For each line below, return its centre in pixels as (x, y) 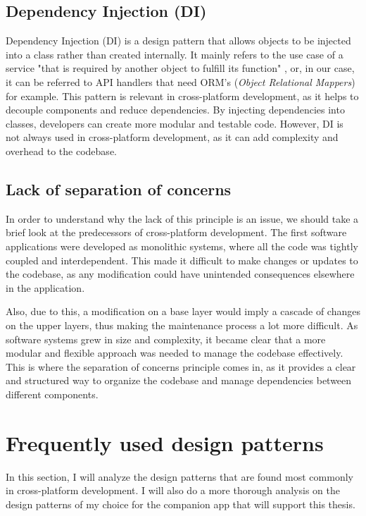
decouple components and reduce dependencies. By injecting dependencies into (175, 110)
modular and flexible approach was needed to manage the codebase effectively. (175, 353)
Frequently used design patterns (165, 442)
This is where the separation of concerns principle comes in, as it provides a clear (181, 366)
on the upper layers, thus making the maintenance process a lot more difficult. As (182, 325)
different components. (52, 394)
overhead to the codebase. (61, 150)
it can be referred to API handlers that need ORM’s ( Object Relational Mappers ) (181, 81)
